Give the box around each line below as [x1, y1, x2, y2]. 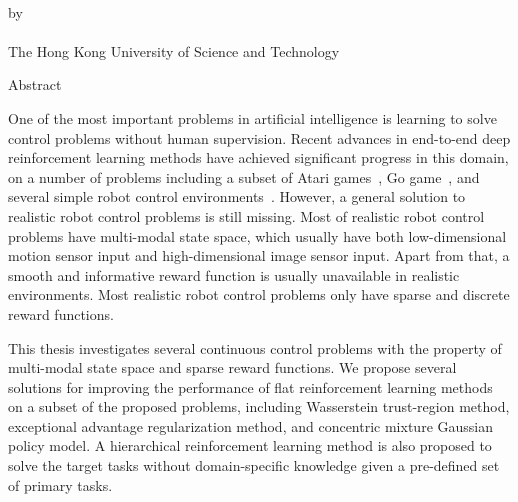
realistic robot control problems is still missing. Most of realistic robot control [8, 205, 485, 226]
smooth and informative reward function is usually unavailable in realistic [8, 264, 460, 285]
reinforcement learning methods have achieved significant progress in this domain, [8, 147, 509, 168]
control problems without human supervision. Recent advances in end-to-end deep [8, 127, 511, 148]
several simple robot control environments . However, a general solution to [8, 186, 466, 207]
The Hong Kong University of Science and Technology [8, 40, 340, 61]
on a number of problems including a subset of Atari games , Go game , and [8, 166, 480, 187]
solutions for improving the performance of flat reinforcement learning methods [8, 376, 493, 397]
